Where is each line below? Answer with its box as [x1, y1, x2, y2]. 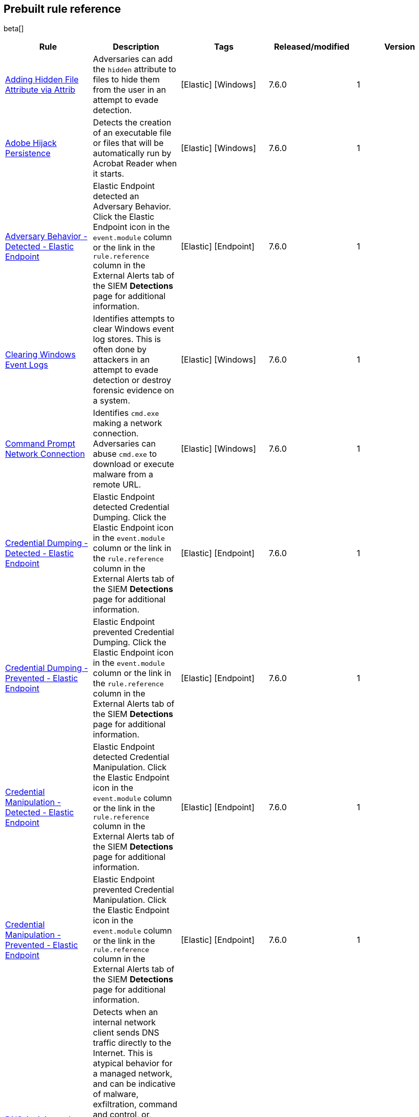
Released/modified [274, 41, 350, 52]
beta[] [4, 24, 24, 33]
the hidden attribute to [93, 64, 176, 75]
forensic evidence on [93, 385, 174, 396]
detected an [93, 191, 139, 202]
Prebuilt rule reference [4, 3, 121, 15]
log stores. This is [93, 334, 161, 345]
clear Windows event [93, 324, 174, 334]
